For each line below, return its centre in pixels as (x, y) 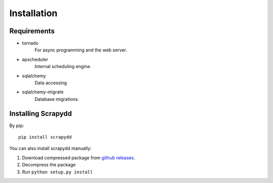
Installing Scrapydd (41, 113)
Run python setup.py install (57, 172)
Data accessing (51, 83)
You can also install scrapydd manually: (51, 148)
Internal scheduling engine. (63, 67)
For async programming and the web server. (81, 50)
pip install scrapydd (45, 137)
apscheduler (35, 59)
